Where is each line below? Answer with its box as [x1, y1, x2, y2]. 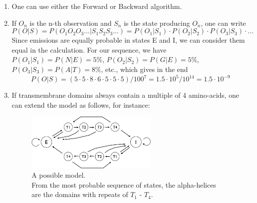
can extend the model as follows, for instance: [11, 99, 150, 110]
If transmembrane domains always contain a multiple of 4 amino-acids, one [11, 90, 239, 100]
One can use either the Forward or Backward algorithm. [11, 1, 182, 11]
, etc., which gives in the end [101, 64, 188, 74]
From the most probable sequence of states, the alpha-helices [31, 179, 216, 190]
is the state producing [123, 17, 190, 28]
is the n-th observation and [29, 17, 112, 28]
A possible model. [31, 170, 86, 180]
